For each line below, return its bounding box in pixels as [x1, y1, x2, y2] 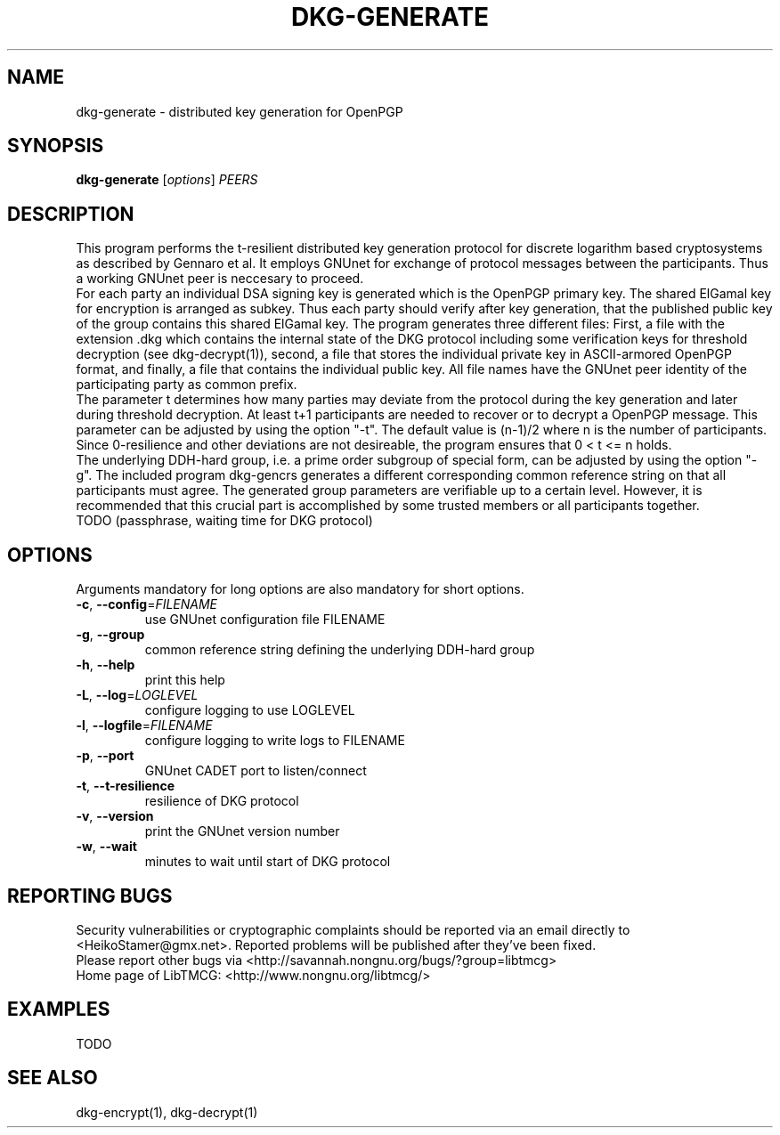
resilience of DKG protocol [144, 793, 299, 809]
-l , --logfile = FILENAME [76, 717, 213, 734]
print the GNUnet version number [144, 823, 340, 839]
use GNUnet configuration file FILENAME [144, 612, 386, 628]
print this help [144, 672, 225, 688]
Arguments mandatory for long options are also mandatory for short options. [76, 581, 524, 597]
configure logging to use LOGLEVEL [144, 702, 355, 718]
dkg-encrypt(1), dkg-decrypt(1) [76, 1104, 258, 1120]
